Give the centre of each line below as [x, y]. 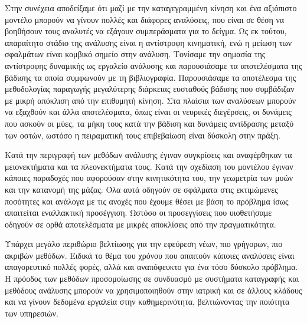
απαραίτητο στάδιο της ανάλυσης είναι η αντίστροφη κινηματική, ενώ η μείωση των [148, 42]
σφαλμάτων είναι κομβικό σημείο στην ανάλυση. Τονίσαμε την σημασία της [135, 54]
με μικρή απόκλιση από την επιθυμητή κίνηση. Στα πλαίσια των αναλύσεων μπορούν [151, 100]
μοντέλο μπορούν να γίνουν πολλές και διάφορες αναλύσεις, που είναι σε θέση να [145, 19]
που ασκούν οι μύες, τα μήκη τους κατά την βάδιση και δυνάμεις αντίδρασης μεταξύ [149, 123]
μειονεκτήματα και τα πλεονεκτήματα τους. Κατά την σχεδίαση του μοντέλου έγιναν [149, 166]
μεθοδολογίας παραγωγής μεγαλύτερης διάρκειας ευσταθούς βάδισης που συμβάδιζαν [150, 89]
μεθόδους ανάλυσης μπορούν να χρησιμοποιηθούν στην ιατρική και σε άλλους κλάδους [153, 290]
